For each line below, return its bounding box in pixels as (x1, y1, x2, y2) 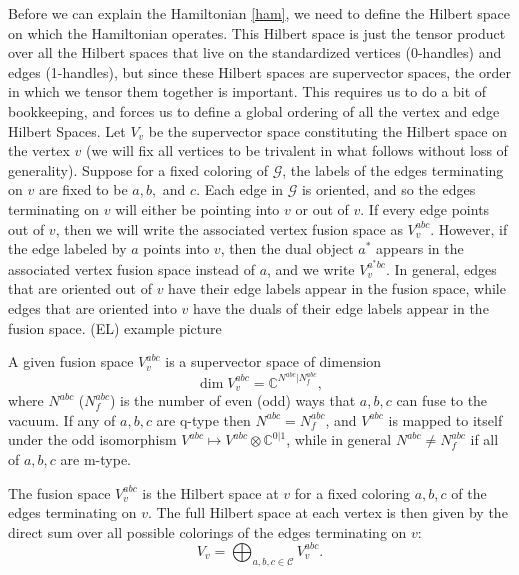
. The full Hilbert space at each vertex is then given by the (147, 502, 508, 523)
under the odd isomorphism (8, 429, 177, 450)
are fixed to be (38, 179, 128, 200)
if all (470, 429, 499, 450)
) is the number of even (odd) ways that (109, 390, 356, 411)
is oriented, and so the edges (301, 179, 476, 200)
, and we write (267, 258, 355, 279)
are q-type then (156, 409, 251, 430)
